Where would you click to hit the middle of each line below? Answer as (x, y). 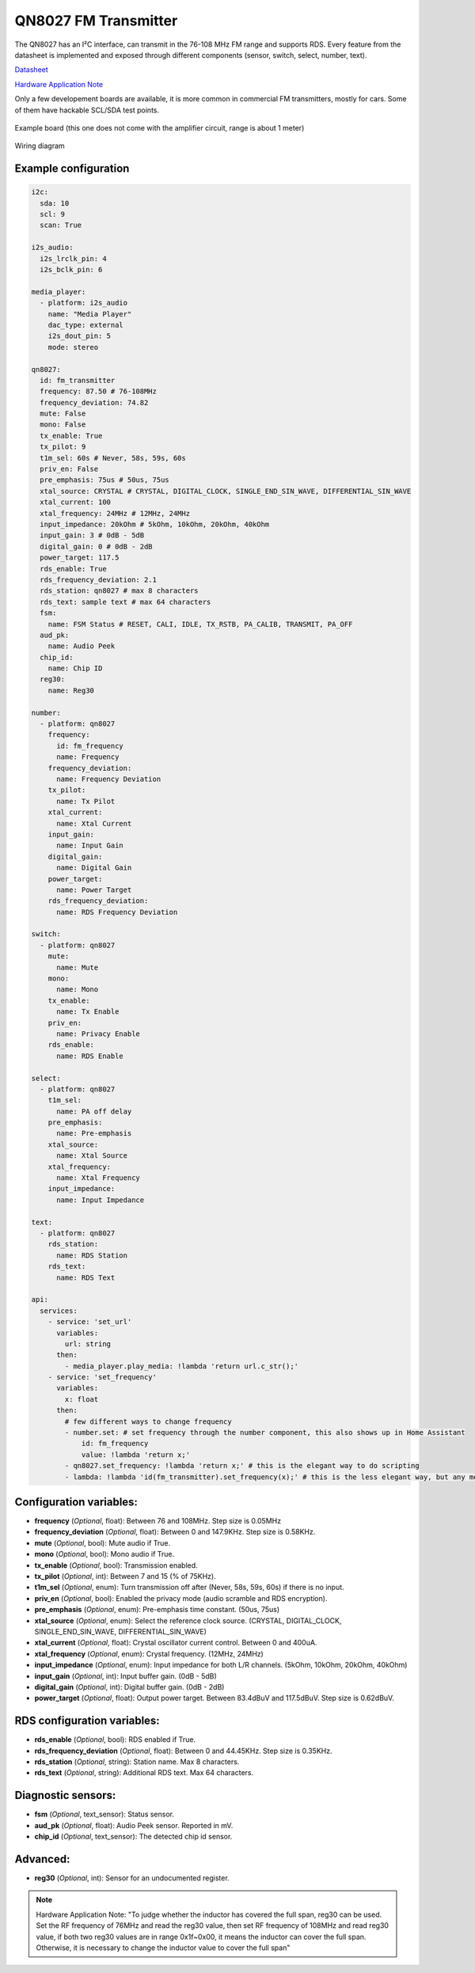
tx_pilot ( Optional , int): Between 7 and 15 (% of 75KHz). (125, 1577)
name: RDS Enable (90, 1056)
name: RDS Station (92, 1255)
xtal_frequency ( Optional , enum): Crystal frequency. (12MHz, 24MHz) (149, 1653)
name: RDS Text (86, 1277)
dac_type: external (86, 325)
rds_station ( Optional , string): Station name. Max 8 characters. (137, 1762)
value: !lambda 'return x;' (135, 1455)
